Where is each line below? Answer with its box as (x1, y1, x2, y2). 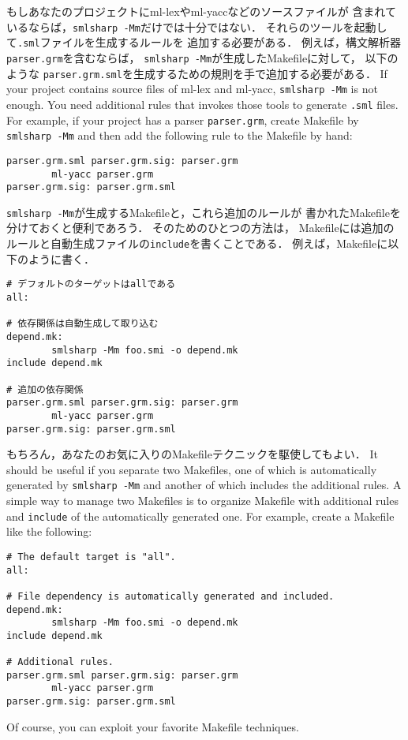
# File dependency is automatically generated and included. (6, 590, 335, 602)
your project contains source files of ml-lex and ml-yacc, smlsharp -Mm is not (6, 80, 378, 97)
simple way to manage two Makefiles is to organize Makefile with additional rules (6, 492, 399, 509)
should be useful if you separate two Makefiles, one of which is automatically (6, 461, 377, 477)
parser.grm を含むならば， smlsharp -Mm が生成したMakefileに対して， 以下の (6, 49, 399, 65)
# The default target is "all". (6, 551, 176, 562)
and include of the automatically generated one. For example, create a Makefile (6, 507, 395, 524)
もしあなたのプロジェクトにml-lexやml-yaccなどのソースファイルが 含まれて (6, 3, 396, 19)
